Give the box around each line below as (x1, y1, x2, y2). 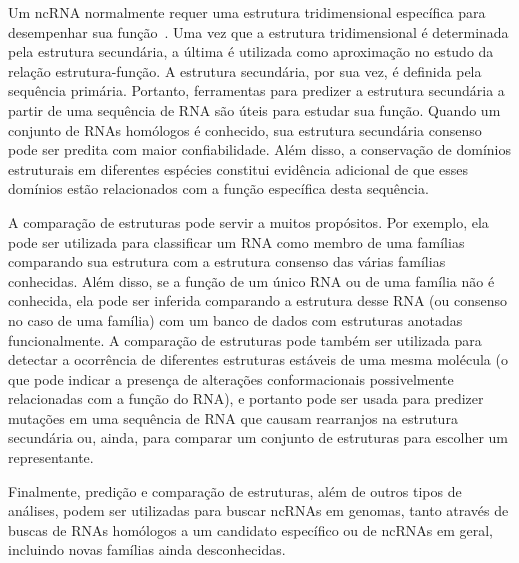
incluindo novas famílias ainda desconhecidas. (8, 539, 286, 560)
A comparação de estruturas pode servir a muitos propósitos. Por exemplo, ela (8, 211, 489, 232)
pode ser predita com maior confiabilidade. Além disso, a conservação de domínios (8, 139, 511, 160)
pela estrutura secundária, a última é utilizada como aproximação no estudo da (8, 41, 494, 62)
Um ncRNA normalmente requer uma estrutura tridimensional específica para (8, 2, 486, 22)
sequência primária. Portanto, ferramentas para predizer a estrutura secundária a (8, 80, 505, 101)
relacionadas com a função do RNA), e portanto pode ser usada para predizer (8, 388, 484, 409)
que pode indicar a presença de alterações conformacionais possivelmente (8, 368, 454, 389)
